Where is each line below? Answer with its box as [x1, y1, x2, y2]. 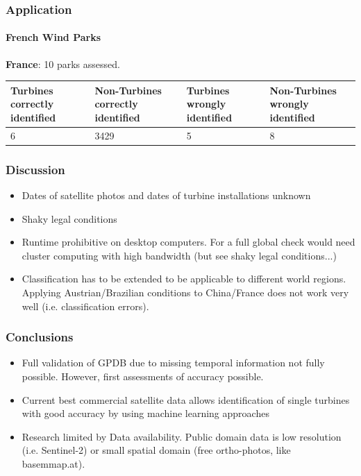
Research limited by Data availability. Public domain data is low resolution [22, 429, 342, 443]
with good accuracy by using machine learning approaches [22, 406, 269, 420]
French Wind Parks [6, 30, 101, 44]
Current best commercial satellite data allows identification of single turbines [22, 392, 350, 407]
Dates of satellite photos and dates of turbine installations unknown [22, 188, 311, 203]
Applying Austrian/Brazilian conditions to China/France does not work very [22, 285, 349, 300]
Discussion [6, 160, 65, 178]
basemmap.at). [22, 457, 85, 471]
